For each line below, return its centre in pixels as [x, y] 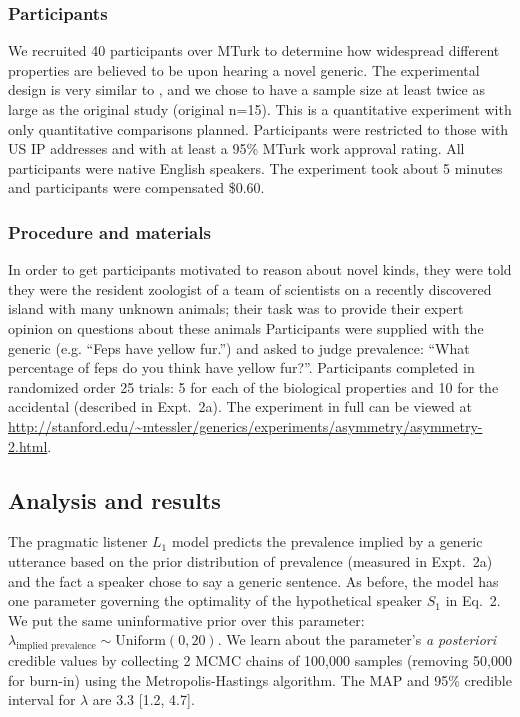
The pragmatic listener [78, 541]
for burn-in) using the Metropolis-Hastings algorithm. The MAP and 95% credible [260, 679]
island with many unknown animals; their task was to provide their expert [236, 308]
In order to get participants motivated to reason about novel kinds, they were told [260, 269]
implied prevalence [56, 646]
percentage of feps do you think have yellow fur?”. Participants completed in [241, 367]
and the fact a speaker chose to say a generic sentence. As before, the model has [253, 580]
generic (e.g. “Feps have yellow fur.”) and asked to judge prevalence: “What [239, 347]
